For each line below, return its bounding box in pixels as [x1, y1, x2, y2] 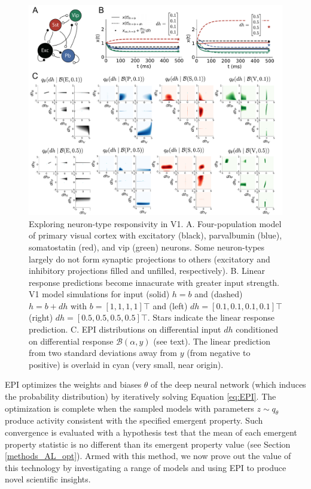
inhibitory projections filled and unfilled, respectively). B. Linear [29, 264, 266, 277]
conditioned [236, 323, 279, 336]
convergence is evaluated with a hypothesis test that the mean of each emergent [5, 426, 297, 439]
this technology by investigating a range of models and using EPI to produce [5, 461, 286, 473]
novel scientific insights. [5, 473, 91, 485]
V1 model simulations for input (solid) [29, 288, 170, 300]
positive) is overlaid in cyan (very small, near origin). [29, 358, 224, 370]
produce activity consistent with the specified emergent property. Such [5, 414, 263, 427]
